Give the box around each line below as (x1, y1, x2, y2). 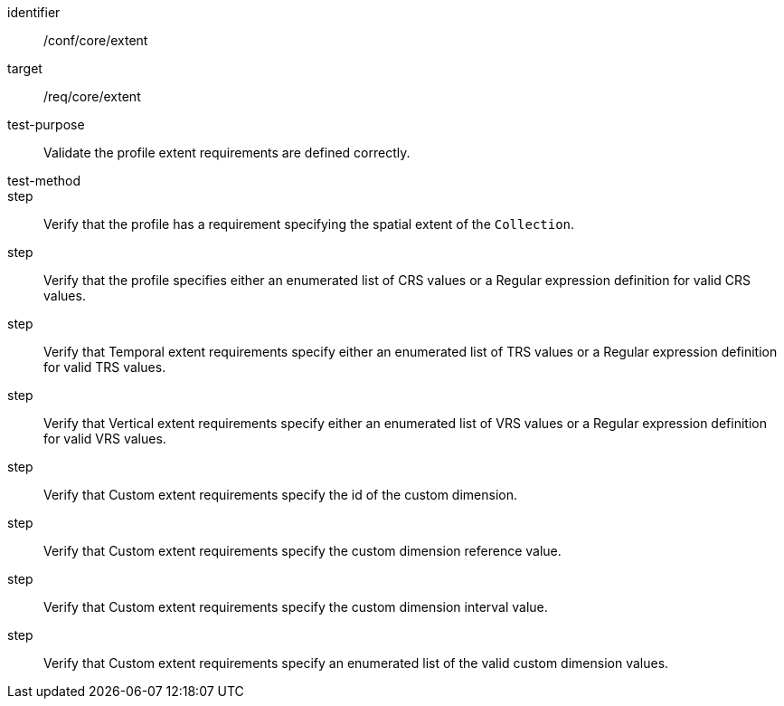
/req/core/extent (43, 89, 141, 104)
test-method (7, 173, 80, 188)
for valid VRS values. (43, 431, 166, 446)
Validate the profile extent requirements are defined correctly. (43, 145, 411, 160)
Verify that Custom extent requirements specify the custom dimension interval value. (43, 599, 548, 615)
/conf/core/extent (43, 33, 148, 48)
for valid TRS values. (43, 359, 166, 375)
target (7, 61, 43, 76)
